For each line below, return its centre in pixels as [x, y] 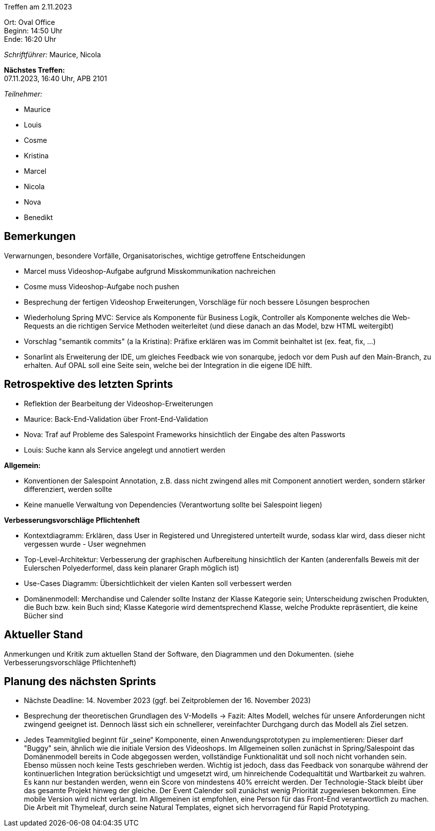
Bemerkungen [40, 237]
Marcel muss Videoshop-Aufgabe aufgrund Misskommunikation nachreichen [150, 271]
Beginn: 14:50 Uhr [33, 31]
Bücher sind [44, 615]
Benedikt [38, 217]
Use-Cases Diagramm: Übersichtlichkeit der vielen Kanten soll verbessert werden [158, 583]
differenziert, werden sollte [68, 489]
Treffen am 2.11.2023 [38, 7]
